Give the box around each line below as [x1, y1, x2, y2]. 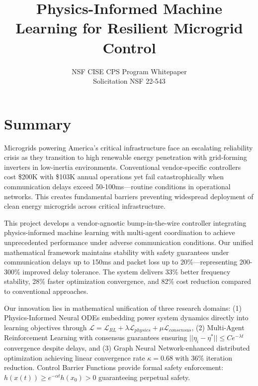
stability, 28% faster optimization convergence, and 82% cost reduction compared [4, 276, 251, 286]
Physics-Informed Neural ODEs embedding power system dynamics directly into [4, 312, 249, 323]
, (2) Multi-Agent [191, 322, 245, 332]
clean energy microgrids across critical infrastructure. [4, 201, 166, 211]
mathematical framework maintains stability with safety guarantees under [4, 247, 229, 257]
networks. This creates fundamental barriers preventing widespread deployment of [4, 191, 254, 201]
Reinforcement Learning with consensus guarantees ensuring [4, 332, 187, 343]
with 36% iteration [175, 352, 232, 363]
